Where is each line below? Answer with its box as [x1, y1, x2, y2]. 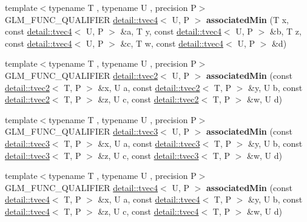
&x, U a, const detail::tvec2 [98, 81, 200, 93]
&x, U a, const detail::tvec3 [98, 136, 200, 149]
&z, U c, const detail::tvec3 [98, 149, 199, 161]
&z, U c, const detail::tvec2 [98, 93, 199, 106]
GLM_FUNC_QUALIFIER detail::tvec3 [5, 125, 158, 138]
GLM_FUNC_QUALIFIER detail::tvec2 [5, 69, 158, 81]
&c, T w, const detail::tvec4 [120, 36, 224, 49]
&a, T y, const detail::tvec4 [120, 25, 221, 38]
